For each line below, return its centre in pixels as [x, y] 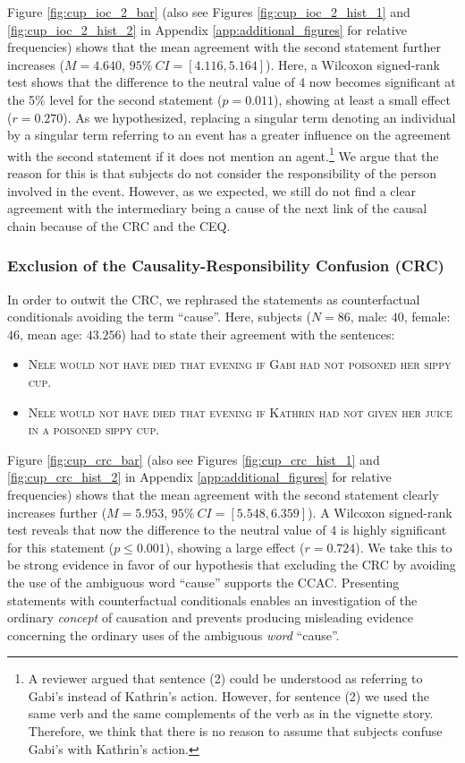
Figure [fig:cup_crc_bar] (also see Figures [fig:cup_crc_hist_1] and [194, 459]
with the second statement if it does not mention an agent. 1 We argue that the [223, 154]
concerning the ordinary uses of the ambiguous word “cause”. [173, 634]
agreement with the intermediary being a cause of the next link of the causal [217, 208]
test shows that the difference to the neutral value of [151, 82]
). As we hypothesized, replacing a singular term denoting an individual [259, 117]
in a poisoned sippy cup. [94, 429]
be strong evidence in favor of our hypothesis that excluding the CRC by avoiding [232, 565]
